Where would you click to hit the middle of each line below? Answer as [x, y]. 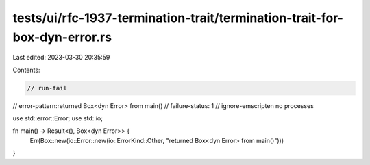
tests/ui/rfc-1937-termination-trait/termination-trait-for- [178, 18]
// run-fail [47, 88]
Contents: [26, 70]
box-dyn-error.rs [62, 37]
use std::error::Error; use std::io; [58, 118]
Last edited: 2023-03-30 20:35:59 [61, 58]
